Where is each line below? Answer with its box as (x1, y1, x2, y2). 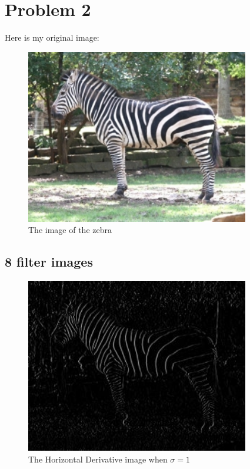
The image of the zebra (28, 224, 112, 236)
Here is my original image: (5, 31, 99, 44)
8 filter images (5, 252, 93, 271)
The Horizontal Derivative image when (28, 452, 168, 465)
